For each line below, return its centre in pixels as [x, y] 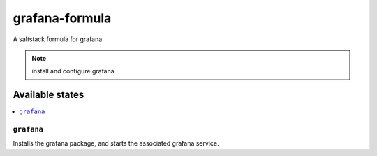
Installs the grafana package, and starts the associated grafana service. [116, 143]
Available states [49, 95]
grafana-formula [62, 18]
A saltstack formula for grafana [58, 39]
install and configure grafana [73, 71]
